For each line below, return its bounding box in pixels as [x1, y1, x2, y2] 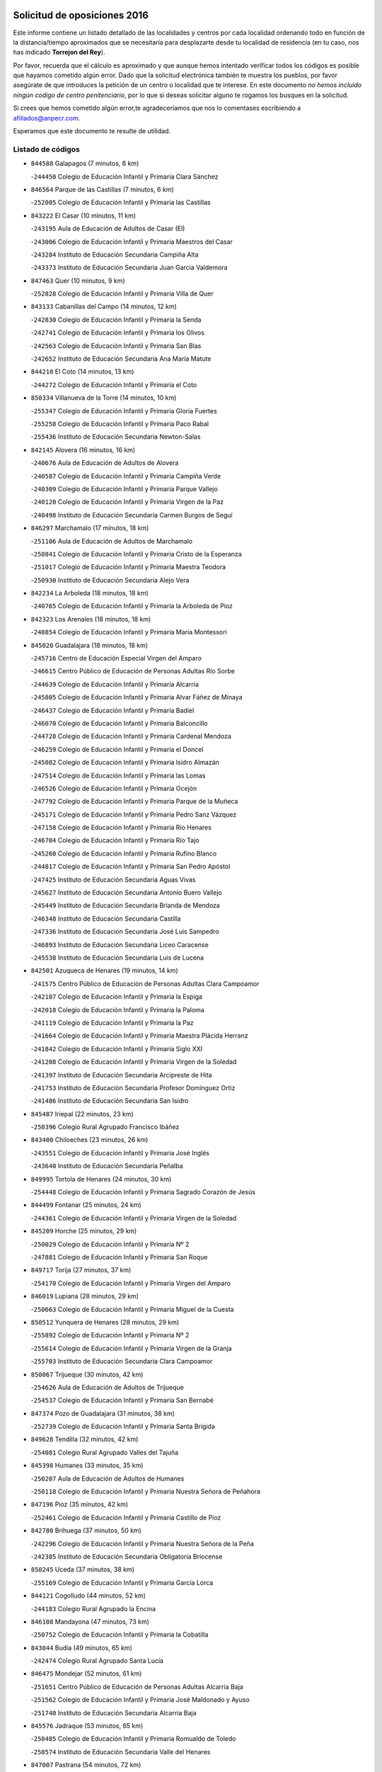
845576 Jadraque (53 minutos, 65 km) [30, 1722, 144, 1730]
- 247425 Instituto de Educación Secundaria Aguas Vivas [30, 875, 196, 884]
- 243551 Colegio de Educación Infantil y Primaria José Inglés [30, 1148, 210, 1157]
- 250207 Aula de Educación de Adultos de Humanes [30, 1474, 185, 1483]
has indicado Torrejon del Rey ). [13, 48, 105, 57]
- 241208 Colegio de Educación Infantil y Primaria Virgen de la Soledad [30, 1058, 237, 1066]
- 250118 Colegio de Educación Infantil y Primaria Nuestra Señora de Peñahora [30, 1487, 261, 1496]
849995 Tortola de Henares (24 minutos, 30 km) [30, 1174, 172, 1183]
